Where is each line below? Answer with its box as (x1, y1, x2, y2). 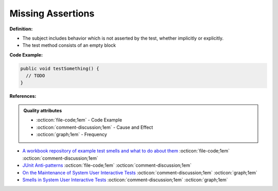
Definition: (9, 26, 33, 32)
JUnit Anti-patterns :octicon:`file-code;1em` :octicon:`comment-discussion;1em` (22, 162, 192, 168)
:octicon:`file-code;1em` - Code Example (36, 117, 123, 123)
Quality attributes (23, 107, 62, 113)
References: (9, 93, 37, 99)
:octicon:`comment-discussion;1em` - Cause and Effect (36, 124, 153, 130)
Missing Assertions (9, 8, 95, 19)
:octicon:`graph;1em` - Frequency (36, 131, 108, 137)
